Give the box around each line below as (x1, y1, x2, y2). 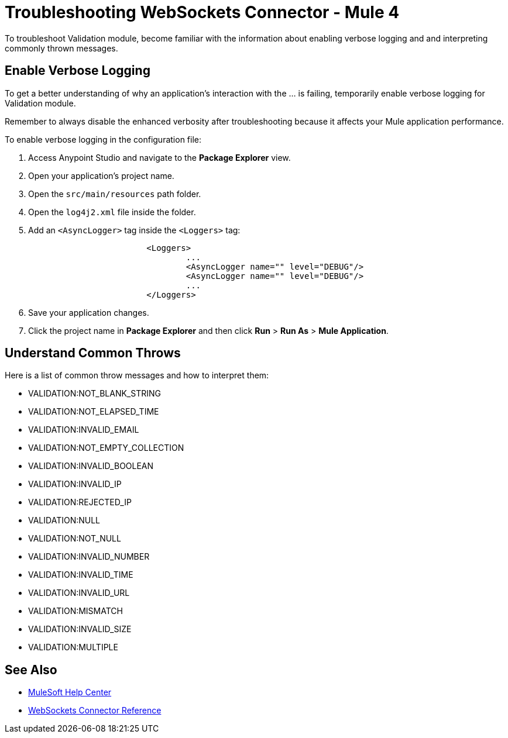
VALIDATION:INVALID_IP (28, 479, 122, 489)
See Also (5, 662, 57, 677)
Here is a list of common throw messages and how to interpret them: (5, 370, 269, 381)
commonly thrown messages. (5, 43, 118, 53)
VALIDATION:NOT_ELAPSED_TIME (28, 406, 159, 417)
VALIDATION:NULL (28, 515, 101, 526)
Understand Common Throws (5, 346, 181, 361)
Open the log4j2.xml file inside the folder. (28, 206, 196, 217)
